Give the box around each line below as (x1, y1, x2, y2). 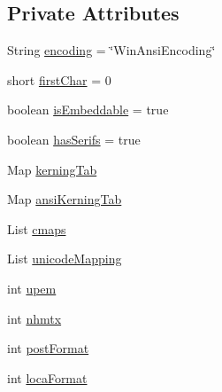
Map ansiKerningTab (7, 190, 122, 208)
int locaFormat (7, 368, 88, 387)
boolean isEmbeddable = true (7, 100, 169, 119)
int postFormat (7, 339, 89, 357)
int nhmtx (7, 309, 62, 327)
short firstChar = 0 (7, 70, 111, 89)
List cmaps (7, 219, 66, 238)
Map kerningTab (7, 160, 97, 178)
